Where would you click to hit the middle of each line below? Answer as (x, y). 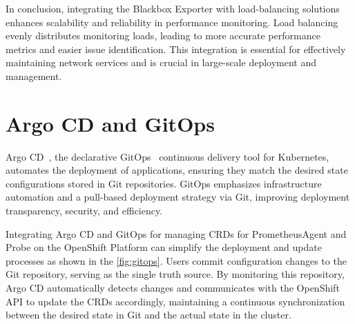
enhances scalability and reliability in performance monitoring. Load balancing (172, 22)
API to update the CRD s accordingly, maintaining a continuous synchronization (175, 301)
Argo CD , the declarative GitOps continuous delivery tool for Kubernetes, (167, 156)
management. (34, 75)
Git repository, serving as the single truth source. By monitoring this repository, (175, 274)
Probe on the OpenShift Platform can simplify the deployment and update (164, 247)
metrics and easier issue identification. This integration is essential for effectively (176, 49)
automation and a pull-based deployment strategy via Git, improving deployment (178, 197)
